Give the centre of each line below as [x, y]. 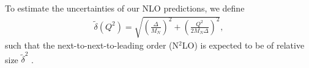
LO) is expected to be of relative [243, 45]
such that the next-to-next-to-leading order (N [92, 45]
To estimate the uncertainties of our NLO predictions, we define [125, 8]
